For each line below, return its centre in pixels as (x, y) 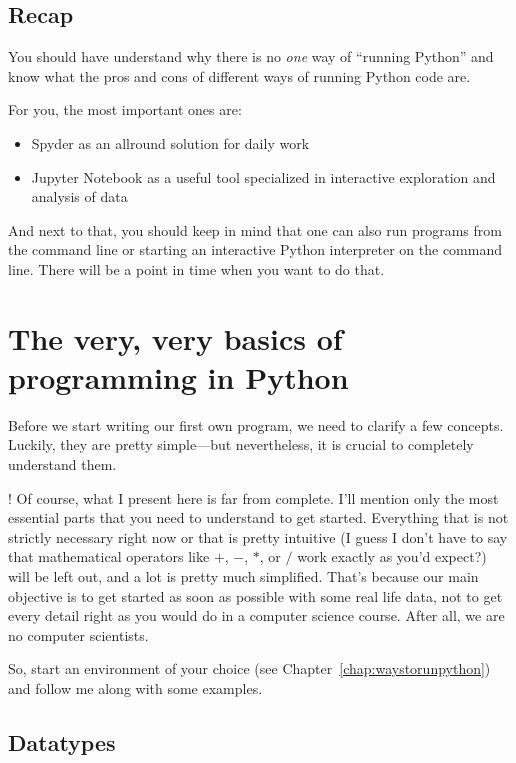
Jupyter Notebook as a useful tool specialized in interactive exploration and (263, 176)
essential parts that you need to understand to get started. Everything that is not (258, 517)
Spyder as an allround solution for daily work (170, 142)
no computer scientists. (78, 634)
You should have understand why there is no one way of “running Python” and (251, 56)
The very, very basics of (175, 337)
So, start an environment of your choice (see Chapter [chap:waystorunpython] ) (249, 668)
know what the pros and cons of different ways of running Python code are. (239, 75)
